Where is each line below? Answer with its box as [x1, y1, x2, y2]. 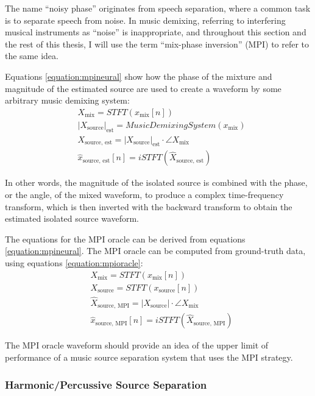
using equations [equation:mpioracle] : [5, 256, 143, 269]
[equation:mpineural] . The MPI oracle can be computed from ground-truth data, [5, 244, 306, 257]
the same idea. [5, 49, 58, 62]
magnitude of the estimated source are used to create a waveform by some [5, 82, 281, 94]
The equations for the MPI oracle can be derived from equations [5, 232, 246, 245]
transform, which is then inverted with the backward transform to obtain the [5, 200, 292, 213]
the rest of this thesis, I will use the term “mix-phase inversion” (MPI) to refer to [5, 37, 310, 50]
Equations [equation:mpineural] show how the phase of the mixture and [5, 69, 272, 82]
